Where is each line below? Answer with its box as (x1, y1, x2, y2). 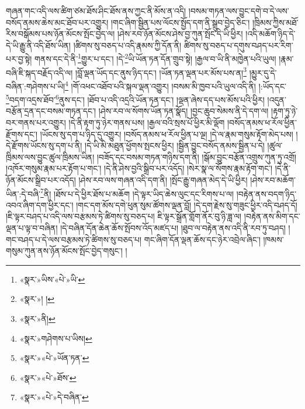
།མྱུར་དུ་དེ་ (249, 66, 277, 78)
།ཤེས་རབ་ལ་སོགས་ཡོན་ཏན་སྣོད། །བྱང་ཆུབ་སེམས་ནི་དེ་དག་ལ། (98, 105, 269, 117)
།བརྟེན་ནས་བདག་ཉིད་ (236, 187, 297, 200)
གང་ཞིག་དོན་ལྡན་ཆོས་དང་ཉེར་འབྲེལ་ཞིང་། (144, 233, 261, 245)
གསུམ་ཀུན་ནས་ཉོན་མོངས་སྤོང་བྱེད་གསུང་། (6, 245, 123, 257)
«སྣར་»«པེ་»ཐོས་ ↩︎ (19, 371, 77, 383)
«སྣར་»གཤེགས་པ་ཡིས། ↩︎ (19, 332, 92, 344)
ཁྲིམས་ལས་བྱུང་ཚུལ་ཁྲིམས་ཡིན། (6, 150, 95, 163)
